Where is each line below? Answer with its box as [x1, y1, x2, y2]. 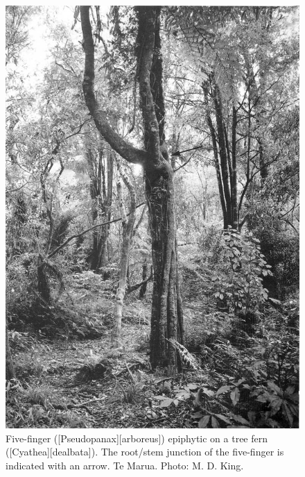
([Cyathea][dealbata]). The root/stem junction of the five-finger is [6, 444, 284, 459]
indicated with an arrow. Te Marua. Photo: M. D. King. [6, 458, 244, 472]
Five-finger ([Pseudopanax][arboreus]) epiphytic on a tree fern [6, 430, 268, 445]
